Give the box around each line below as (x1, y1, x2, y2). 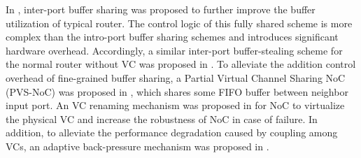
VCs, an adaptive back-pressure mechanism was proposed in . (6, 138, 269, 153)
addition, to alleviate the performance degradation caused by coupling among (6, 125, 338, 140)
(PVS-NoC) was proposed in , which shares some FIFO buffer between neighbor (6, 84, 348, 99)
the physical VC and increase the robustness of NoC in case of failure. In (6, 111, 318, 126)
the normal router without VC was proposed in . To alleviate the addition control (6, 57, 356, 71)
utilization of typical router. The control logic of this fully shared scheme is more (6, 15, 353, 30)
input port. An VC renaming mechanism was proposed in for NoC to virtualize (6, 98, 345, 113)
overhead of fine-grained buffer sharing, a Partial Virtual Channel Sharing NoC (6, 70, 346, 85)
